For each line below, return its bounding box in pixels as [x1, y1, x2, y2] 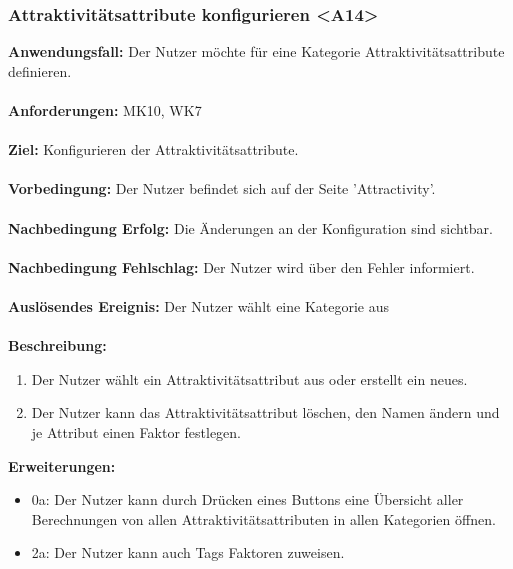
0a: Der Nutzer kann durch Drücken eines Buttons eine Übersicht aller [31, 489, 464, 510]
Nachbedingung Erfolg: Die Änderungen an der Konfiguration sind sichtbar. [8, 217, 494, 238]
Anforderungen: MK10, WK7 [8, 100, 202, 120]
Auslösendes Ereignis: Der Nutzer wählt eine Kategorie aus [8, 295, 390, 316]
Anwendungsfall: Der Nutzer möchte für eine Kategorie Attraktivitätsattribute [8, 41, 505, 62]
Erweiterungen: [8, 455, 116, 476]
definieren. [8, 60, 72, 81]
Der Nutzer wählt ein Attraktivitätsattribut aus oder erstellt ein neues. [31, 368, 468, 389]
